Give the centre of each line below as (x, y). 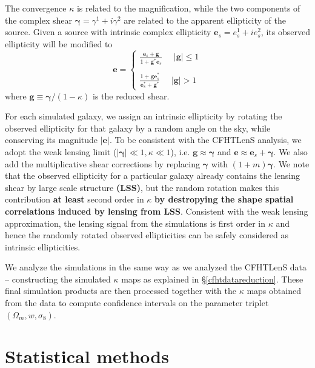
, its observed (285, 32)
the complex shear (38, 20)
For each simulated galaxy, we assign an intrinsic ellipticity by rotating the (144, 116)
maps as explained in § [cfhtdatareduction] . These (212, 279)
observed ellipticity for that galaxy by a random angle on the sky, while (138, 128)
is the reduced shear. (131, 95)
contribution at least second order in (75, 199)
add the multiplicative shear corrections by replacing (102, 163)
